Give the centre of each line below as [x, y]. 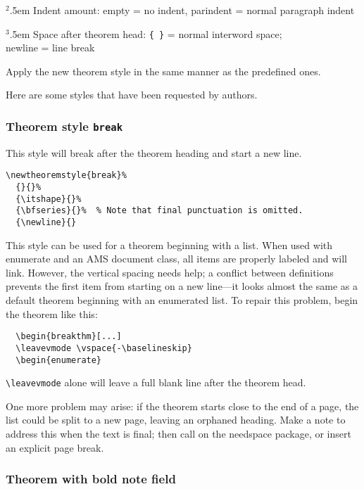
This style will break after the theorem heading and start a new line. [154, 152]
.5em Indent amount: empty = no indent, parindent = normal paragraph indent [182, 10]
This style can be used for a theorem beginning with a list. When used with [169, 245]
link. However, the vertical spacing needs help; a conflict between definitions [170, 272]
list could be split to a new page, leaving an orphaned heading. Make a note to [176, 420]
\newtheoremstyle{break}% [66, 176]
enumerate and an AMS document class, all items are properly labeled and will [176, 259]
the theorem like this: [52, 313]
